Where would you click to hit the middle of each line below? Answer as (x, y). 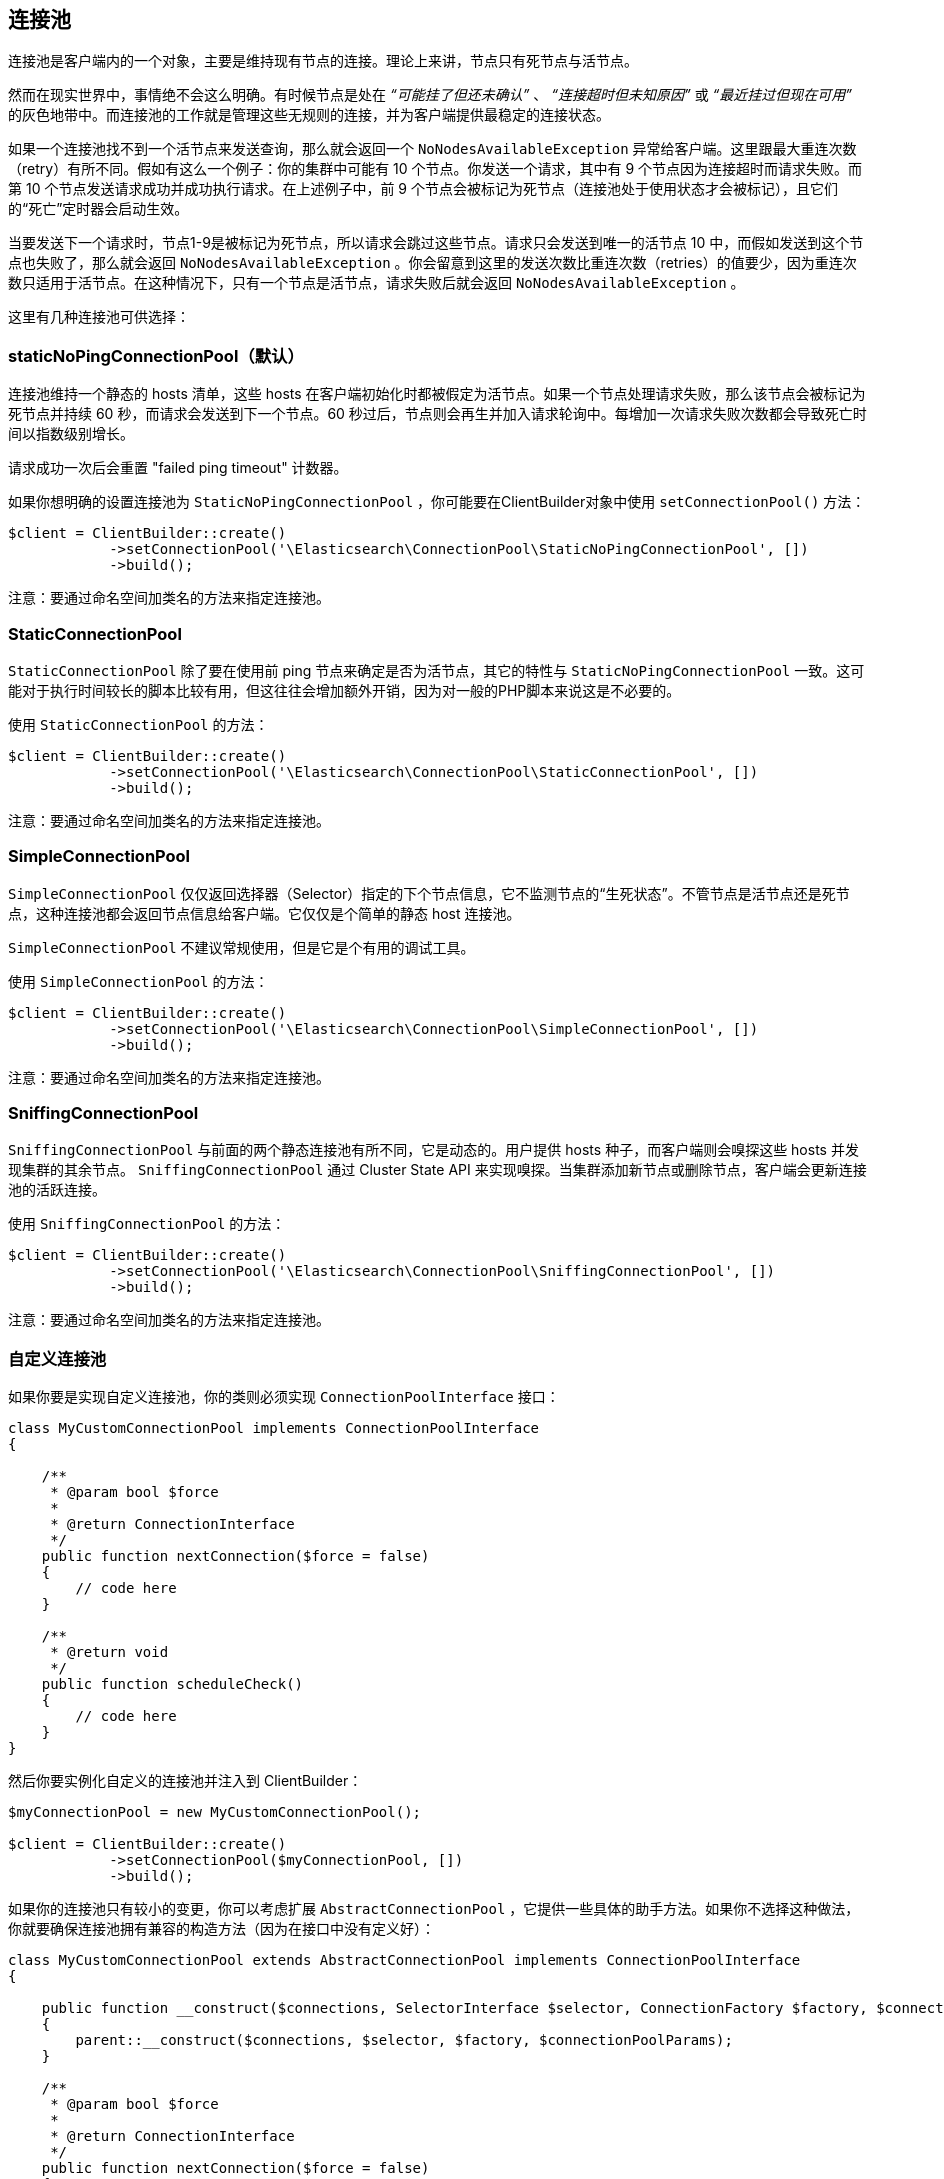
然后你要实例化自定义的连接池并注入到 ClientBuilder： (185, 1781)
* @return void (109, 1652)
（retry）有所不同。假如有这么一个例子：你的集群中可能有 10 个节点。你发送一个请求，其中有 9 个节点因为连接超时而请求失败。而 (435, 169)
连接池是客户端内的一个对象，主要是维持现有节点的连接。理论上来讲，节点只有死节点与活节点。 (323, 61)
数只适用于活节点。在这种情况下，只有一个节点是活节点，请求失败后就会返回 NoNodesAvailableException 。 (376, 283)
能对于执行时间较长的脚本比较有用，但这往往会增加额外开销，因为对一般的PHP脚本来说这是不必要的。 (344, 690)
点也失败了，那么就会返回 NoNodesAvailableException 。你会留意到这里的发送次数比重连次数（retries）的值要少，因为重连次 (432, 263)
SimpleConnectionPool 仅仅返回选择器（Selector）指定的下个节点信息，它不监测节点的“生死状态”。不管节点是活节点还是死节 (429, 893)
